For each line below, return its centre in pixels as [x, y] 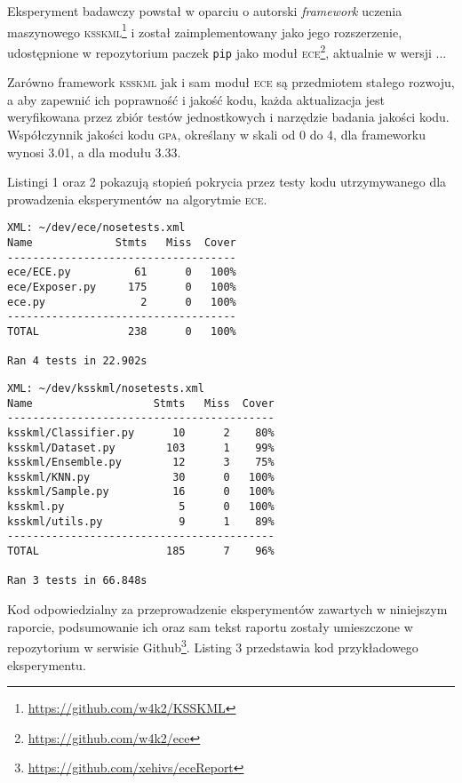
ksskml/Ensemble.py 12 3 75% [141, 463]
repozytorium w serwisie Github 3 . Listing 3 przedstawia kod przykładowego [213, 646]
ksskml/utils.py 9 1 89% [141, 521]
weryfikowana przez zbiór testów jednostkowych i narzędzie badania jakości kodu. [228, 117]
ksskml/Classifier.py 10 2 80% [141, 432]
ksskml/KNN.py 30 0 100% [141, 477]
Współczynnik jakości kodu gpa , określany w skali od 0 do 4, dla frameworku [216, 134]
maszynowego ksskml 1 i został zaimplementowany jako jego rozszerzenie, [205, 30]
